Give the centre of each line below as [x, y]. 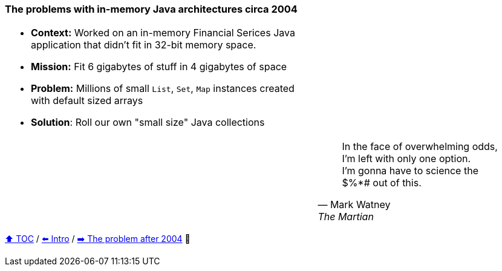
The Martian [346, 217]
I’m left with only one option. [406, 159]
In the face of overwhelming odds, [420, 147]
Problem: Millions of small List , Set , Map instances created [163, 89]
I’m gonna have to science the [410, 171]
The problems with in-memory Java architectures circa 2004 [151, 9]
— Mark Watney [354, 205]
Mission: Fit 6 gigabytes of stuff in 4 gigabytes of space [159, 67]
